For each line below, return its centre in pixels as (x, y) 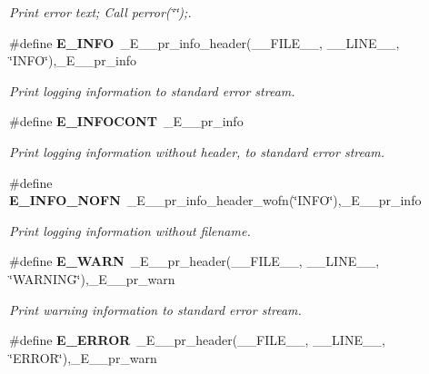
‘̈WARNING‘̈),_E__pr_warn (92, 278)
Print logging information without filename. (130, 230)
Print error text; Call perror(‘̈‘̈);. (100, 12)
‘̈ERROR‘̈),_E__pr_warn (83, 357)
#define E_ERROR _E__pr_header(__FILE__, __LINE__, (197, 340)
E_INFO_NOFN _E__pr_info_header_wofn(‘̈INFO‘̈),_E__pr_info (215, 200)
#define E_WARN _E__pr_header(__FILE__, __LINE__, (195, 261)
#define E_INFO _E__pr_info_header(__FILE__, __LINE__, (205, 42)
